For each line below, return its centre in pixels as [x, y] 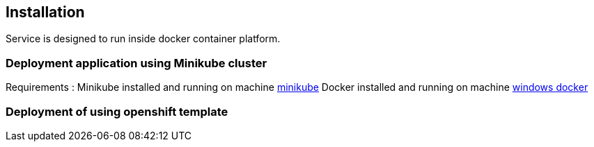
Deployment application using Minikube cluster [136, 63]
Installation [45, 12]
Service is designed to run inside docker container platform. [143, 39]
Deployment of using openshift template [117, 111]
